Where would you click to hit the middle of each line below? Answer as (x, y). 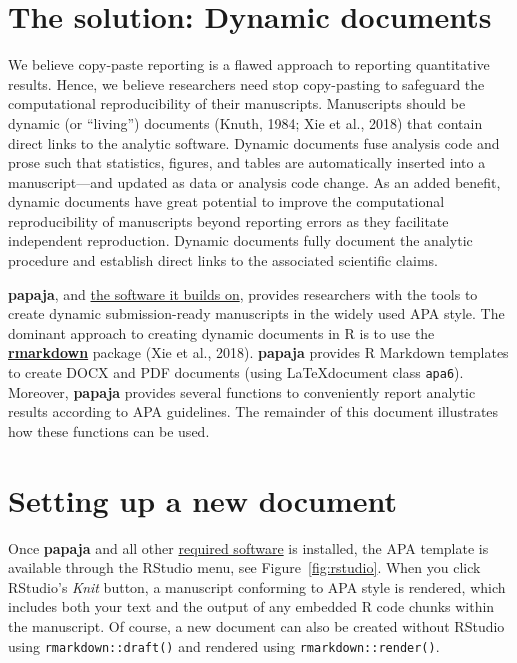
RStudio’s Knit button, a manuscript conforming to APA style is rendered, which (257, 586)
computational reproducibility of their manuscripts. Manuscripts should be (237, 103)
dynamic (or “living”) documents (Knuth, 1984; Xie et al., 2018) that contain (245, 122)
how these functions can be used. (109, 430)
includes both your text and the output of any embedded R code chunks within (251, 606)
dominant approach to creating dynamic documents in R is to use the (221, 332)
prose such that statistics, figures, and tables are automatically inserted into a (247, 162)
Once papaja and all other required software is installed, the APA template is (248, 547)
